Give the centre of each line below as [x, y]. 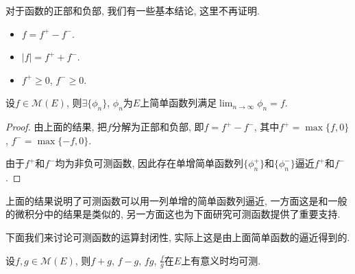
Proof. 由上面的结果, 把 [57, 127]
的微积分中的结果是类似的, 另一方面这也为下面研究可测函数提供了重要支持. [173, 214]
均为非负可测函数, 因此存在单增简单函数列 [149, 163]
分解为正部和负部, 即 [158, 127]
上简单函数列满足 [179, 103]
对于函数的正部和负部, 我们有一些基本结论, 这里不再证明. [133, 10]
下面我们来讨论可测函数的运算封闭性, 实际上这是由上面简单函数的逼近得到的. [178, 237]
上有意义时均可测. [221, 260]
